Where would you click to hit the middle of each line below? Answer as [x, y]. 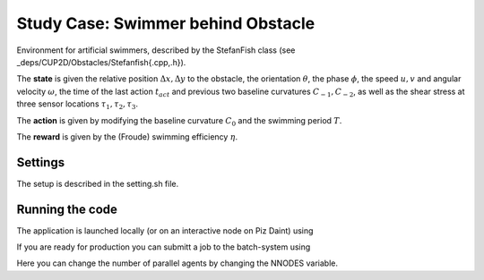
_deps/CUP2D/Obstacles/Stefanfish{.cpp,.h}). [101, 62]
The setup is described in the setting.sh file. [98, 183]
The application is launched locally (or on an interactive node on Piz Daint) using [165, 230]
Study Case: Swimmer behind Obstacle [166, 23]
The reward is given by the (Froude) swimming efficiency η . [127, 136]
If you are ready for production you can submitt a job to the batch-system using [164, 247]
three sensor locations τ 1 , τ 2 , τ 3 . [78, 105]
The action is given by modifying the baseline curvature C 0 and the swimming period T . [179, 121]
